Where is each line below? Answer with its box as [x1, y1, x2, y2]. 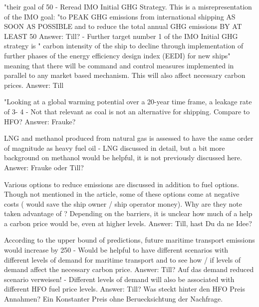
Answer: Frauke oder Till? [4, 162, 84, 172]
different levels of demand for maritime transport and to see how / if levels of [4, 254, 241, 265]
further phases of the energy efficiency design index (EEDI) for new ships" [4, 50, 231, 60]
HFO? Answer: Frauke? [4, 116, 76, 126]
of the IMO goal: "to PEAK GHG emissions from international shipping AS [4, 11, 236, 21]
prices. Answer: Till [4, 79, 64, 90]
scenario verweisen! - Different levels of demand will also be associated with [4, 274, 235, 284]
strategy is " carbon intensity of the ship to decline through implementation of [4, 40, 244, 51]
